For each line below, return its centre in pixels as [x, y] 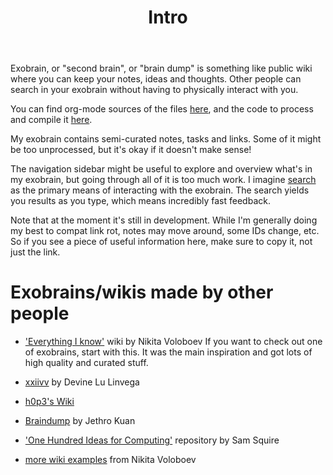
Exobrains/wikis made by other [142, 292]
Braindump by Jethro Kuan [80, 421]
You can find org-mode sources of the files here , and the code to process [162, 109]
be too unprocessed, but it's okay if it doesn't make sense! [131, 150]
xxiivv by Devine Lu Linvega [82, 382]
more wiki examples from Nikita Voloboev [110, 460]
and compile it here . [51, 120]
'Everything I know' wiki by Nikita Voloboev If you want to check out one [173, 342]
